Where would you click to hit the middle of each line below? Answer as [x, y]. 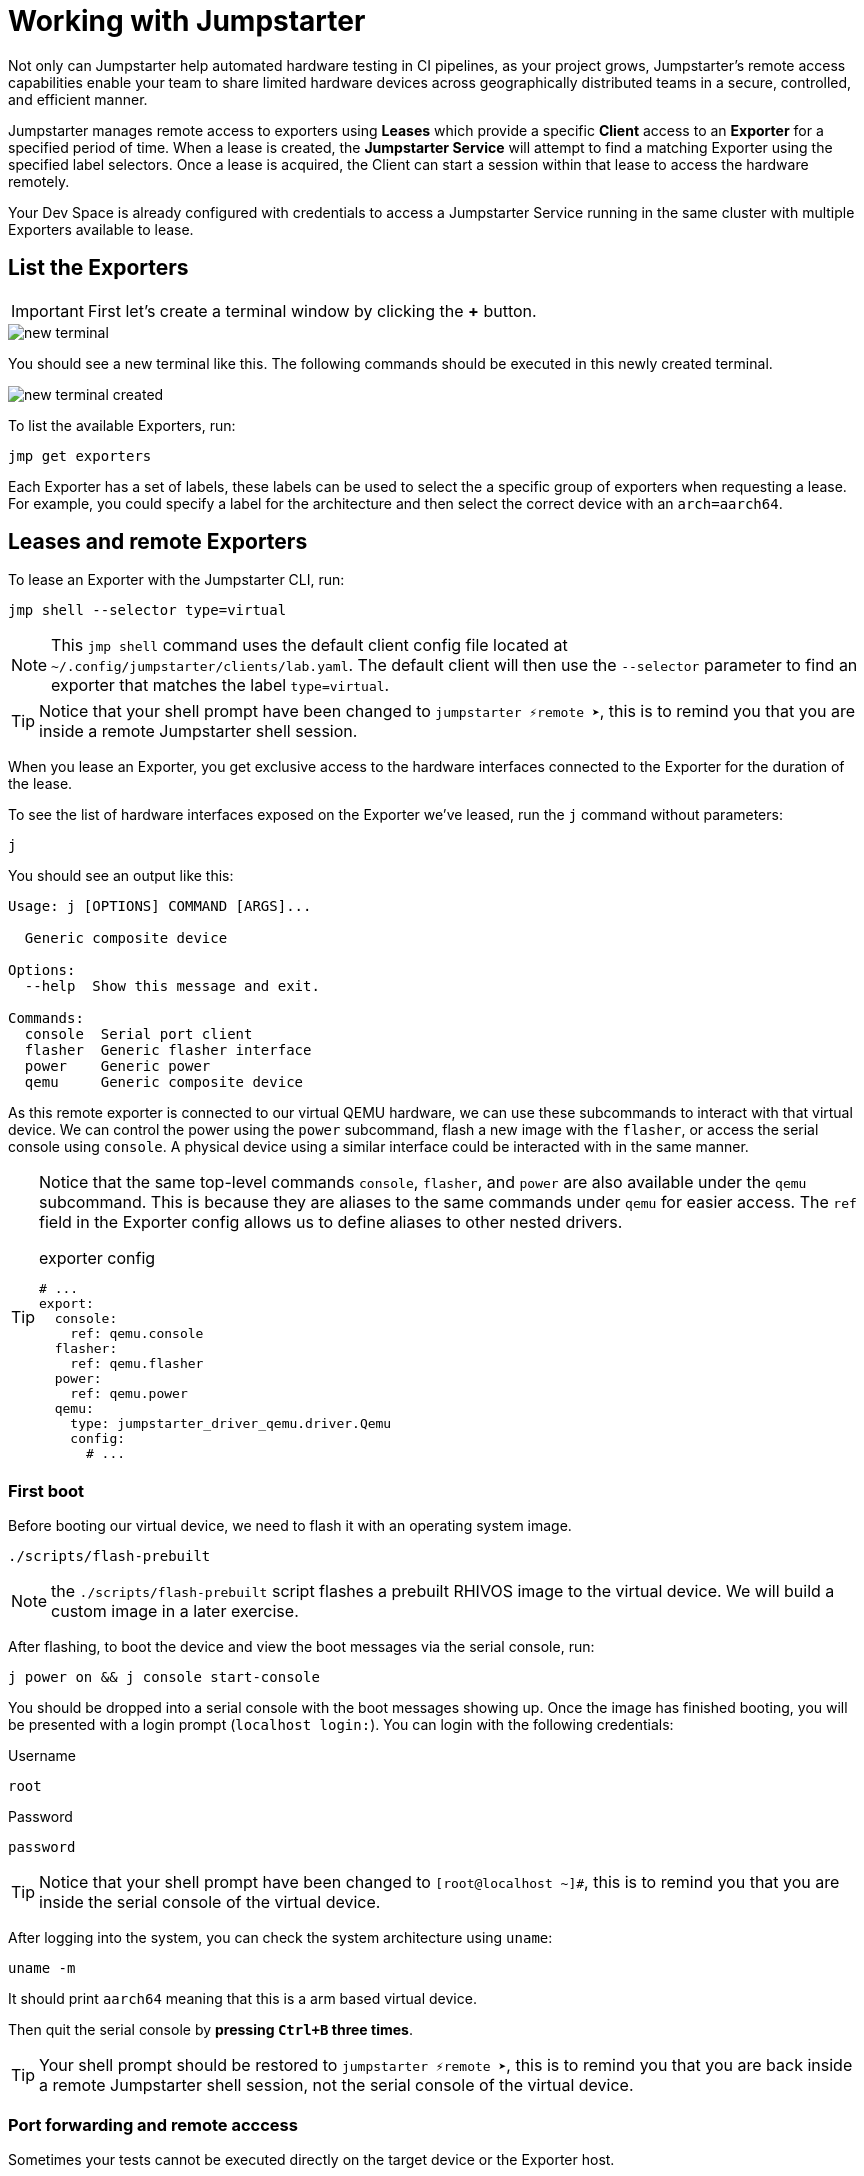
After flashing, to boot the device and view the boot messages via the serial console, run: [301, 1647]
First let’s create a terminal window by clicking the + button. [312, 310]
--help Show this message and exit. [172, 986]
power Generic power [117, 1066]
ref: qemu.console [137, 1334]
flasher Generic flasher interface [168, 1050]
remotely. [39, 181]
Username [42, 1756]
